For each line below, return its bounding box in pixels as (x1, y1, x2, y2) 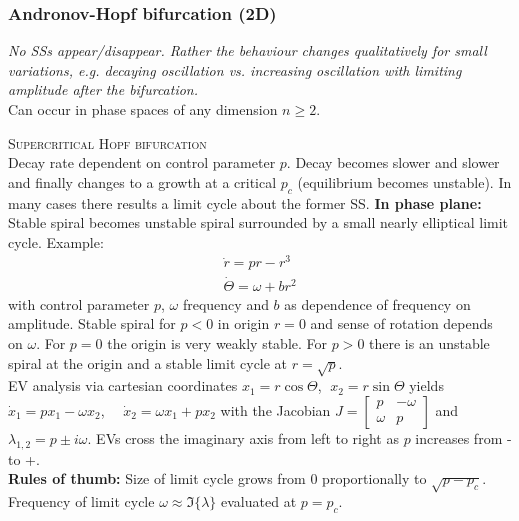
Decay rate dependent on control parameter (8, 152, 276, 173)
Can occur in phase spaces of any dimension (8, 99, 278, 119)
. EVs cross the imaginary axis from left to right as (87, 427, 399, 448)
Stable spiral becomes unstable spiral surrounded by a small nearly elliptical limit (8, 212, 509, 233)
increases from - (415, 427, 512, 448)
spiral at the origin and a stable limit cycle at (8, 352, 288, 373)
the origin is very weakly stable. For (107, 332, 328, 353)
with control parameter (8, 293, 150, 314)
